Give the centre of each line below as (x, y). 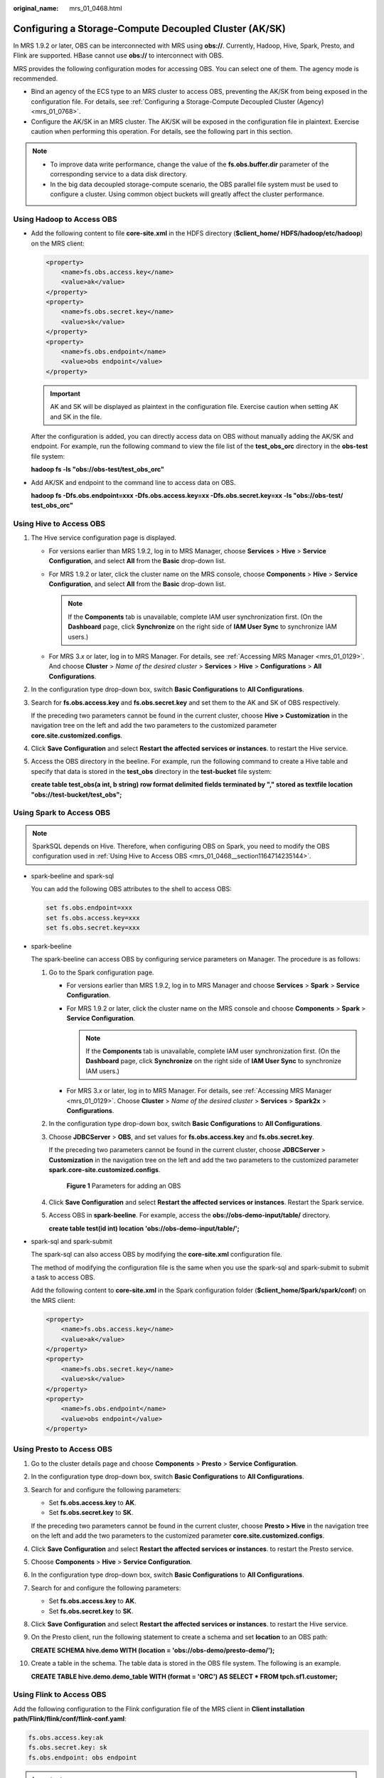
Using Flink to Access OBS (60, 1695)
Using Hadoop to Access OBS (65, 219)
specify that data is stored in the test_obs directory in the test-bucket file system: (151, 771)
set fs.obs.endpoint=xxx (89, 908)
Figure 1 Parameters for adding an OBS (124, 1186)
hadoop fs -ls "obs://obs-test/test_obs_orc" (98, 469)
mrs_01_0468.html (96, 8)
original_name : (36, 8)
